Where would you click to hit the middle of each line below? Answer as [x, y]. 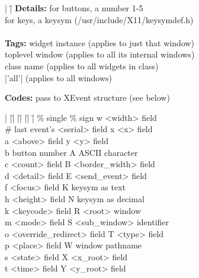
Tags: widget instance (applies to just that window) [99, 42]
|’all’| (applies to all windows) [59, 77]
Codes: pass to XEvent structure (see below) [87, 98]
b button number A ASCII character [71, 152]
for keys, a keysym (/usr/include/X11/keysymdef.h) [99, 19]
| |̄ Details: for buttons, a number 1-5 [74, 8]
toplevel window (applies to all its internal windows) [100, 54]
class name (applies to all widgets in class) [82, 65]
